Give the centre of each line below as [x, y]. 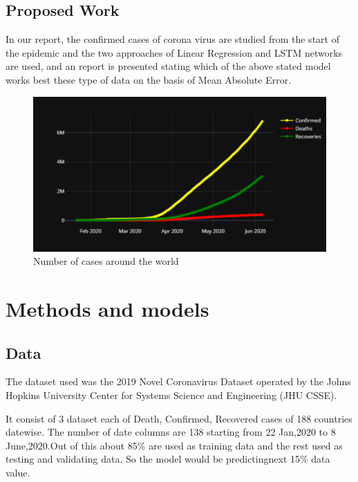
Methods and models [107, 308]
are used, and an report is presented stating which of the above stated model [168, 66]
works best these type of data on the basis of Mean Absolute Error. [149, 79]
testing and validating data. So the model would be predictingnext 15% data [168, 459]
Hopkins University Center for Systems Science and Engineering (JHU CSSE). [171, 395]
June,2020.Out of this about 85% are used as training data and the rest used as [174, 445]
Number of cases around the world [106, 261]
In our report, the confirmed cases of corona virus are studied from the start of [172, 39]
